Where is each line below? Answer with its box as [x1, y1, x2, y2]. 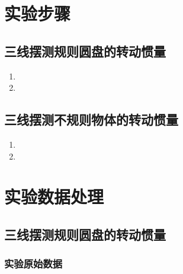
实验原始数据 [4, 256, 63, 271]
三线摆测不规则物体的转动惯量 [4, 110, 178, 129]
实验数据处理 [4, 184, 104, 209]
